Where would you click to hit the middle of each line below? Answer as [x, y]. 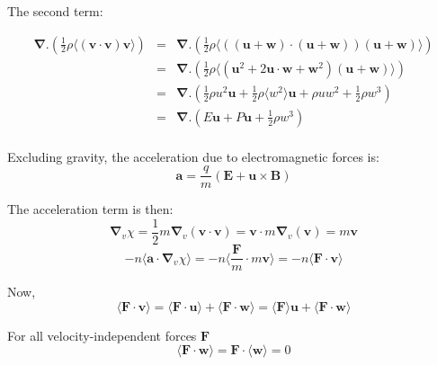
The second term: [55, 11]
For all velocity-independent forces [102, 335]
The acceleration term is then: [90, 209]
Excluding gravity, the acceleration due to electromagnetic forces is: [193, 156]
